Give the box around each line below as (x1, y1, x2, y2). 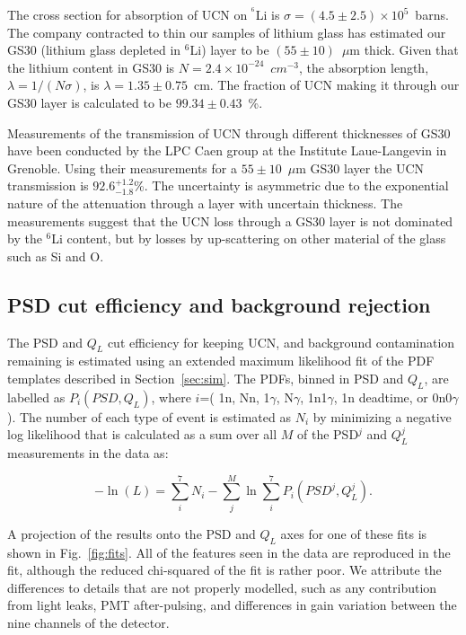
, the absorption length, (299, 57, 429, 76)
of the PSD (297, 425, 359, 444)
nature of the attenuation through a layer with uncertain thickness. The (7, 193, 403, 212)
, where (151, 387, 191, 406)
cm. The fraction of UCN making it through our (193, 75, 460, 94)
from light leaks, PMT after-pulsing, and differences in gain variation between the (7, 595, 457, 614)
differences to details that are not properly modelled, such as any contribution (7, 578, 437, 596)
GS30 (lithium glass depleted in (7, 40, 181, 59)
